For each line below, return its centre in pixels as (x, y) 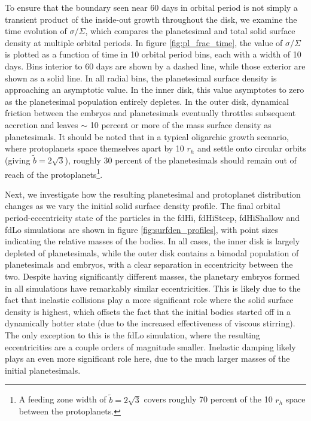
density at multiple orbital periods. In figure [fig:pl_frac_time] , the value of (144, 42)
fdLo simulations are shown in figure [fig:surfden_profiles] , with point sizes (142, 229)
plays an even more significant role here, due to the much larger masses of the (147, 358)
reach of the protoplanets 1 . (54, 173)
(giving (18, 160)
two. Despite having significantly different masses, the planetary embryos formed (153, 276)
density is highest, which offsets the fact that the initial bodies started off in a (148, 311)
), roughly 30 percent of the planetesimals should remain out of (181, 160)
